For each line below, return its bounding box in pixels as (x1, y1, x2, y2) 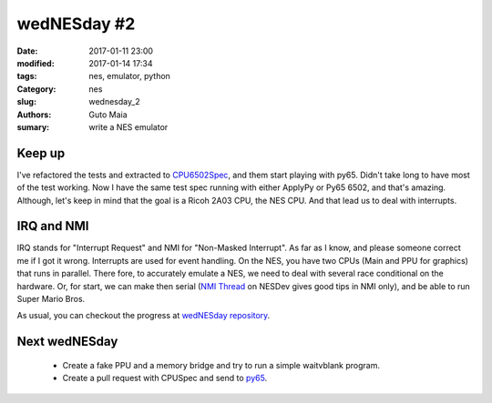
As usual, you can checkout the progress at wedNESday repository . (16, 310, 271, 321)
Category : (16, 83, 56, 95)
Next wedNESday (16, 334, 118, 349)
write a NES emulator (88, 121, 169, 132)
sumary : (16, 121, 50, 132)
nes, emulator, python (88, 71, 170, 82)
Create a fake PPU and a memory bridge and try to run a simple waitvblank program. (62, 359, 380, 370)
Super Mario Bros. (16, 294, 86, 305)
